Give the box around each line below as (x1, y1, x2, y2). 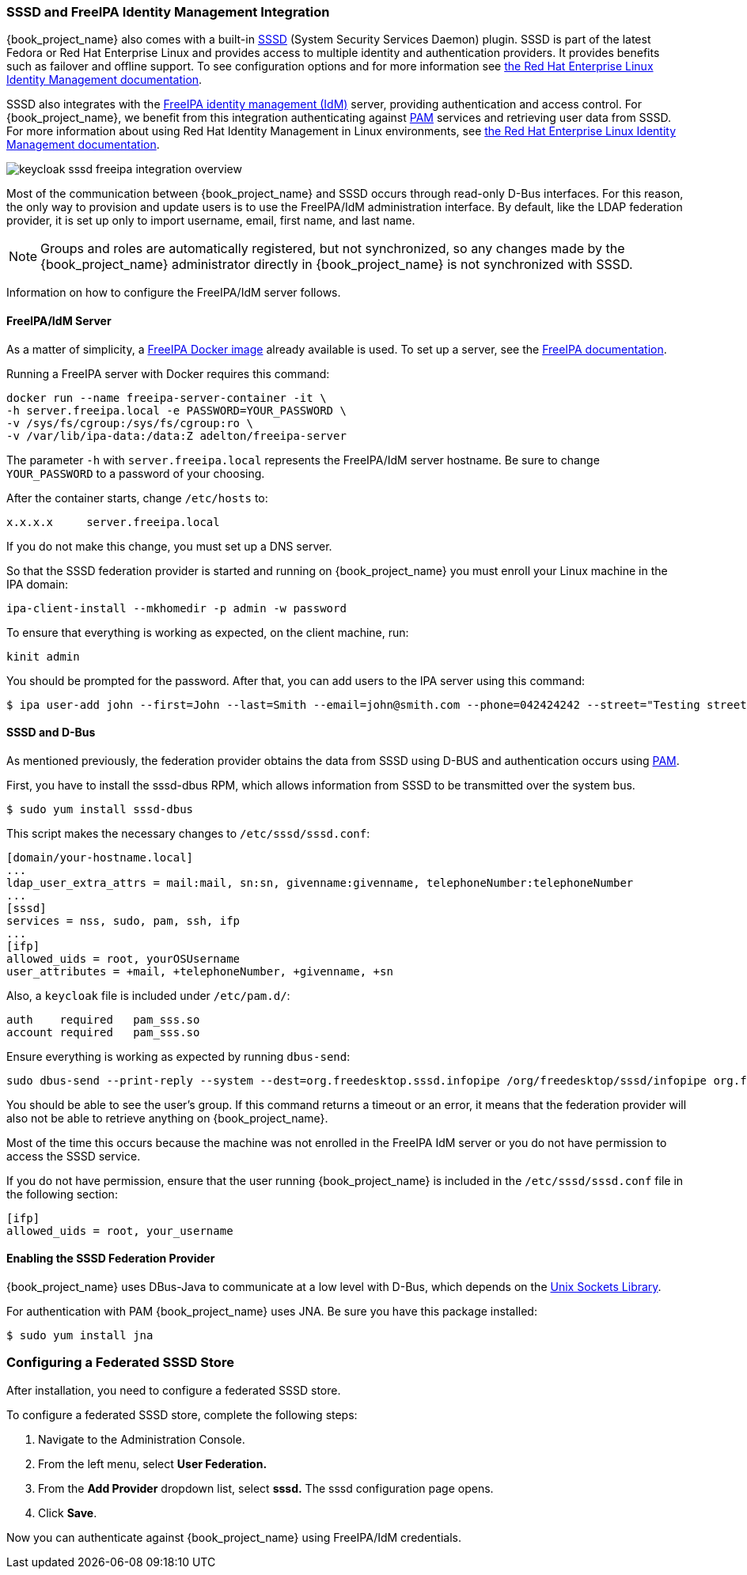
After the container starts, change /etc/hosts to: (6, 490, 268, 505)
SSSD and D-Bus (6, 725, 96, 740)
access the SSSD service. (6, 1149, 141, 1163)
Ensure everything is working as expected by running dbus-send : (6, 1049, 351, 1063)
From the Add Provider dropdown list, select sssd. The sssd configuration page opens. (38, 1481, 494, 1495)
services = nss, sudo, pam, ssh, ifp (6, 914, 241, 927)
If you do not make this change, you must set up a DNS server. (6, 539, 332, 553)
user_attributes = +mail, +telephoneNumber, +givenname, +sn (6, 964, 393, 978)
